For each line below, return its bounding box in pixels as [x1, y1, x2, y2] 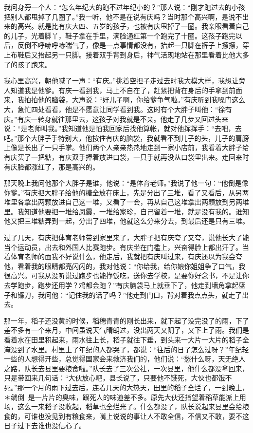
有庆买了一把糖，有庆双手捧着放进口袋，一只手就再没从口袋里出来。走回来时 [4, 151, 249, 162]
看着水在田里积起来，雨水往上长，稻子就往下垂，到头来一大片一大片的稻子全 [4, 335, 249, 344]
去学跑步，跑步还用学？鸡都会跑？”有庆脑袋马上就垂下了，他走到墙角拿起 [4, 280, 239, 290]
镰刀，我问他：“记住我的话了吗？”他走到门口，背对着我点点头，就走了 [17, 289, 242, 300]
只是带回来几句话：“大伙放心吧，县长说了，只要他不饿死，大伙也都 [4, 373, 218, 383]
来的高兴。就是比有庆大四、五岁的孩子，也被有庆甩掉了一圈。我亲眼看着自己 [4, 21, 249, 31]
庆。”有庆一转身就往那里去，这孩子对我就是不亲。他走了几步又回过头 [4, 113, 222, 124]
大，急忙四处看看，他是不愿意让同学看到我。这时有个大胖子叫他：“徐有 [4, 104, 232, 114]
